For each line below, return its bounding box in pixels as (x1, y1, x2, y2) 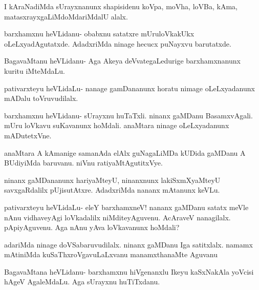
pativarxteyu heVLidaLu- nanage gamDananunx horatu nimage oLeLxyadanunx (4, 82, 255, 93)
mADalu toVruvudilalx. (4, 93, 78, 103)
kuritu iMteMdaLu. (4, 65, 65, 76)
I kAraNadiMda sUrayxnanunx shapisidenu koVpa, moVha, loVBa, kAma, (4, 1, 238, 11)
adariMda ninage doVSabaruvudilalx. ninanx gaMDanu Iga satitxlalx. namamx (4, 239, 253, 250)
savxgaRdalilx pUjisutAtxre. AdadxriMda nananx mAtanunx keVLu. (4, 184, 220, 195)
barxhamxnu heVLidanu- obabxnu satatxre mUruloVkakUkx (4, 28, 195, 39)
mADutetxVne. (4, 130, 52, 140)
